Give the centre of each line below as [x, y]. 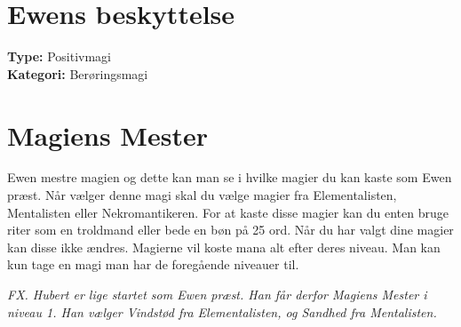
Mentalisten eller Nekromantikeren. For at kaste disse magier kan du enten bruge [228, 212]
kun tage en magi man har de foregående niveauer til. [153, 264]
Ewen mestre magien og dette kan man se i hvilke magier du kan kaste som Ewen [230, 177]
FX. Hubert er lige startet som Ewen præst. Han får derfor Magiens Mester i [217, 294]
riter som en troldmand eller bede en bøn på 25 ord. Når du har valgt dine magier [230, 230]
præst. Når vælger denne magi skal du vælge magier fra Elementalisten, [202, 195]
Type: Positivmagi [59, 56]
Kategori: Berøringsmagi [78, 73]
